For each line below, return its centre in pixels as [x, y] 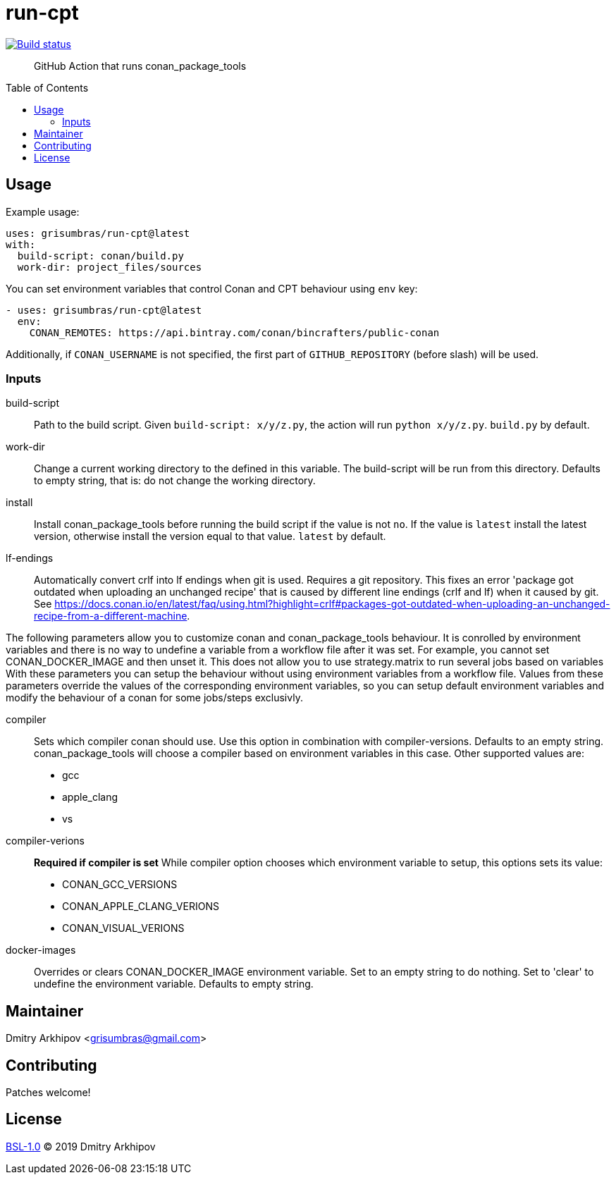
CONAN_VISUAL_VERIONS [123, 928]
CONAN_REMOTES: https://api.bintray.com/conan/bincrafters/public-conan [234, 332]
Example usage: [43, 211]
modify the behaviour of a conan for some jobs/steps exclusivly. [154, 698]
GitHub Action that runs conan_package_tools [140, 66]
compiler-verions [45, 841]
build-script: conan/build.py [100, 256]
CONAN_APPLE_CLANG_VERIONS [141, 906]
